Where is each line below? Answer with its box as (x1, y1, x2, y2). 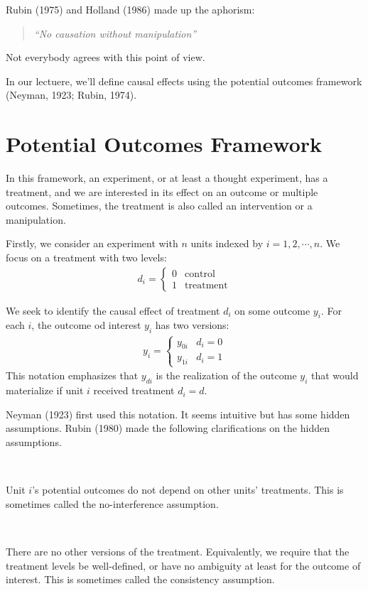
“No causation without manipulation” (33, 26, 197, 40)
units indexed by (190, 236, 264, 251)
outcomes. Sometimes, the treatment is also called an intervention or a (6, 198, 313, 213)
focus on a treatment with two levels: (6, 250, 167, 265)
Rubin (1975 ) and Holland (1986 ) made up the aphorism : (6, 2, 255, 16)
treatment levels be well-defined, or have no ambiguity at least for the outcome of (6, 558, 361, 573)
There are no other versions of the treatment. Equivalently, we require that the (6, 544, 350, 559)
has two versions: (155, 318, 229, 332)
